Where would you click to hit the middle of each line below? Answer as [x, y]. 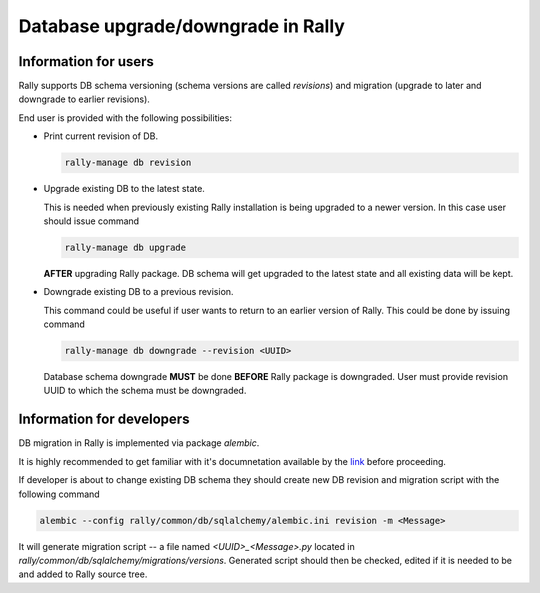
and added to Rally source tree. [83, 574]
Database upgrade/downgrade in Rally [181, 26]
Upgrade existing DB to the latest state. [124, 189]
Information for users [86, 61]
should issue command [91, 221]
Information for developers [104, 419]
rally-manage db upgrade [125, 247]
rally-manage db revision [128, 163]
